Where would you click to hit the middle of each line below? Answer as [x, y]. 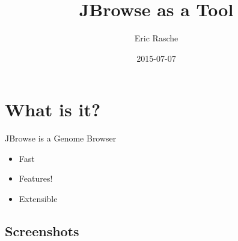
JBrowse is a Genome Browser [61, 138]
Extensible [38, 199]
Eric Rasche [156, 38]
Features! [36, 178]
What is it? [53, 109]
